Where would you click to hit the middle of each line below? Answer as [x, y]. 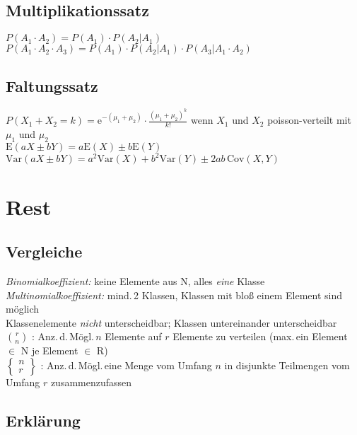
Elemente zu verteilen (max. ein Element [260, 336]
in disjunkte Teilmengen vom [287, 365]
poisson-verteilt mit [309, 120]
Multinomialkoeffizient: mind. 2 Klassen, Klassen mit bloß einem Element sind [174, 295]
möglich [23, 309]
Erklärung [43, 420]
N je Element [49, 350]
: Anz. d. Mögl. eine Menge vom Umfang [126, 365]
